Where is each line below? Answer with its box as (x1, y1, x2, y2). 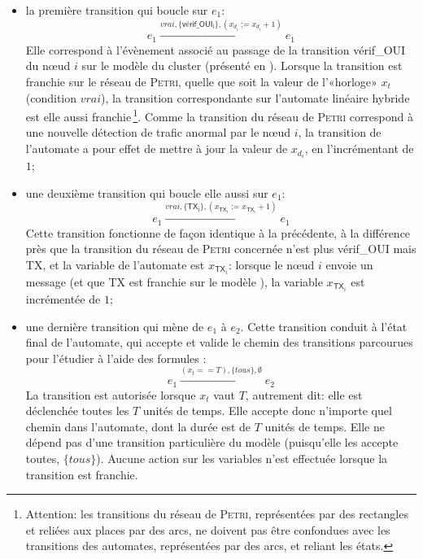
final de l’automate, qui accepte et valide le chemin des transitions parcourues (25, 334, 413, 351)
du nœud (25, 57, 71, 74)
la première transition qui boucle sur (25, 2, 208, 18)
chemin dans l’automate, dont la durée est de (25, 417, 251, 435)
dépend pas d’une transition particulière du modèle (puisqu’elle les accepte (25, 434, 399, 451)
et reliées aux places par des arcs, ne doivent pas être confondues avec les (25, 521, 390, 538)
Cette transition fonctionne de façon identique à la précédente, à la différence (25, 224, 411, 241)
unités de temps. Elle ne (264, 417, 385, 435)
